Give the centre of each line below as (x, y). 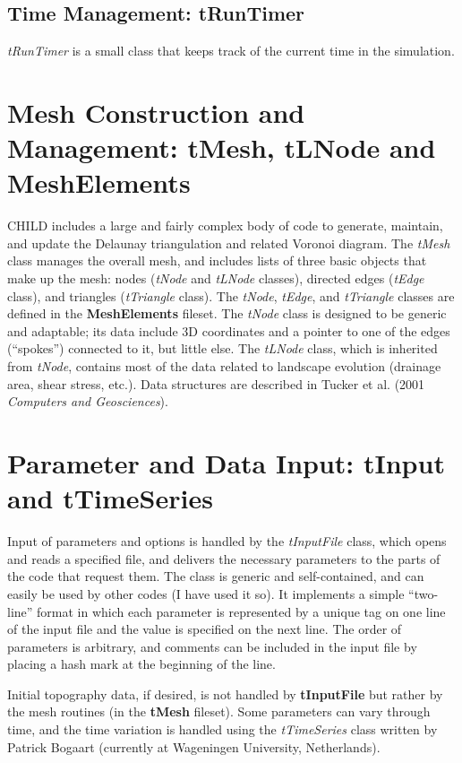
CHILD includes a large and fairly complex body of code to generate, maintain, (225, 225)
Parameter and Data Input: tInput (226, 463)
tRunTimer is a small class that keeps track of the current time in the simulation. (231, 51)
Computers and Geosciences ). (88, 401)
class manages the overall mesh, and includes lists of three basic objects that (217, 260)
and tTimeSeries (110, 498)
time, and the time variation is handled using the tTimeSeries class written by (222, 729)
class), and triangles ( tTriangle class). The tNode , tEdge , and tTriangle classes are (231, 295)
